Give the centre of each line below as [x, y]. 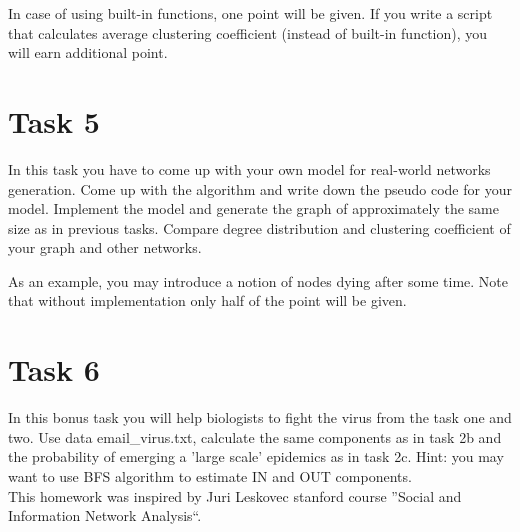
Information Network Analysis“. [105, 515]
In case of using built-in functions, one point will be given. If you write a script [250, 13]
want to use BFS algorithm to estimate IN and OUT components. [210, 475]
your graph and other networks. [105, 247]
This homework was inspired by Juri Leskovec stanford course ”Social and [235, 495]
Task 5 [54, 120]
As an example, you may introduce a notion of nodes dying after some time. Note [258, 280]
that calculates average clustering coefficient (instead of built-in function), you [248, 32]
